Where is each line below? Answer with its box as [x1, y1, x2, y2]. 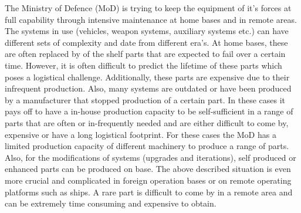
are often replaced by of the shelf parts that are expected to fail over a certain [5, 48, 286, 60]
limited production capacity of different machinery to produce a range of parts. [5, 140, 289, 152]
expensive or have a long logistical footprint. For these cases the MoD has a [5, 128, 276, 140]
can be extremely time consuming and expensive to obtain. [5, 197, 217, 209]
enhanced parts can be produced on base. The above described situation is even [5, 163, 291, 175]
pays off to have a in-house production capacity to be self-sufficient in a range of [5, 105, 293, 117]
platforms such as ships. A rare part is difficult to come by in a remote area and [5, 185, 293, 198]
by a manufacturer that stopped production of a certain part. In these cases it [5, 93, 286, 106]
